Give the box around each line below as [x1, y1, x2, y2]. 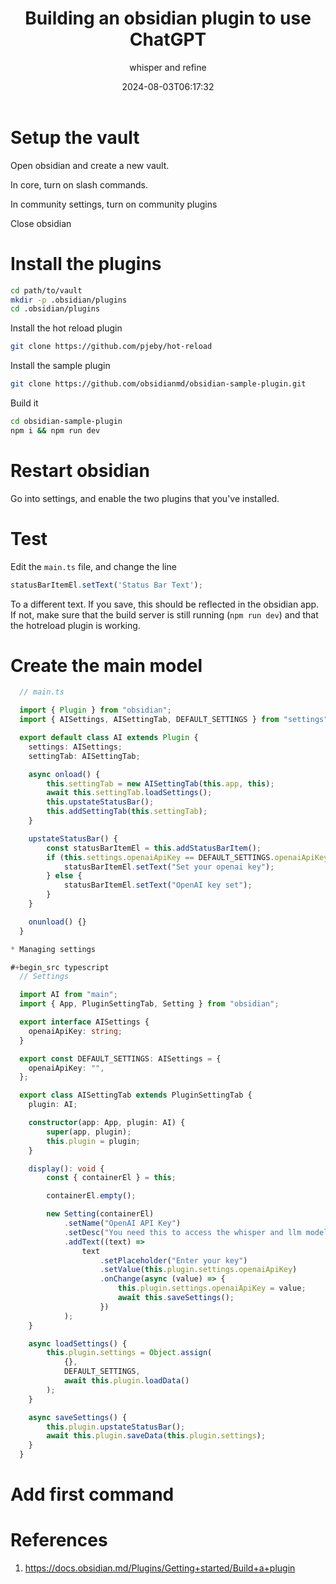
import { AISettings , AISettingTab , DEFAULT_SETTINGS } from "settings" [19, 715, 329, 725]
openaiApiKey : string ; [28, 1026, 123, 1036]
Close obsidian [10, 217, 72, 229]
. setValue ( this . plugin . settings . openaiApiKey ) [99, 1265, 298, 1275]
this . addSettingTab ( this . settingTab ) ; [46, 807, 208, 817]
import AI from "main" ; [19, 990, 118, 1000]
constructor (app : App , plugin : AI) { [28, 1118, 186, 1128]
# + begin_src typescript [10, 962, 110, 972]
